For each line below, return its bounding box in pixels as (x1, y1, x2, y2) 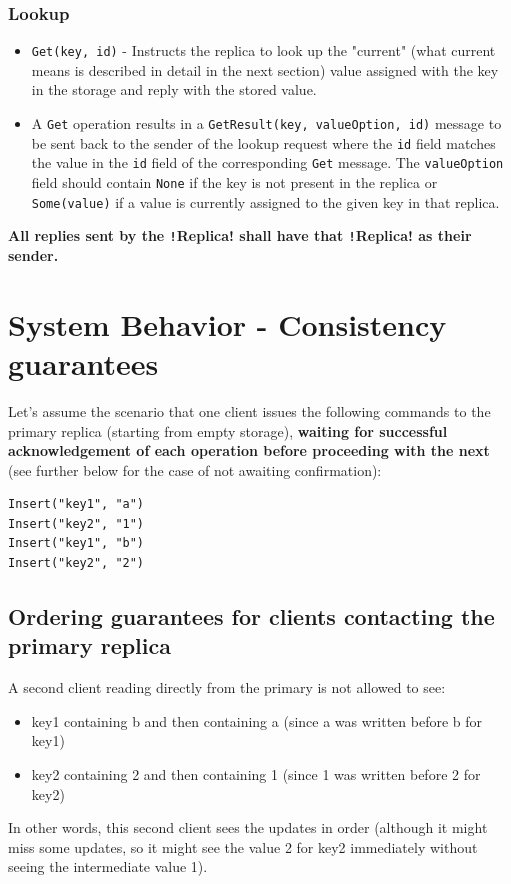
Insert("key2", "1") (8, 516, 145, 531)
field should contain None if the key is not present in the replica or (31, 172, 438, 193)
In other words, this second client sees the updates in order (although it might (8, 817, 488, 838)
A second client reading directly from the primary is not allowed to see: (8, 677, 446, 698)
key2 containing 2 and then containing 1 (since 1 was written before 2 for (31, 764, 481, 785)
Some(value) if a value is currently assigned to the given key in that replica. (31, 191, 500, 212)
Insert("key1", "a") (8, 497, 145, 512)
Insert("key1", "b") (8, 536, 145, 551)
